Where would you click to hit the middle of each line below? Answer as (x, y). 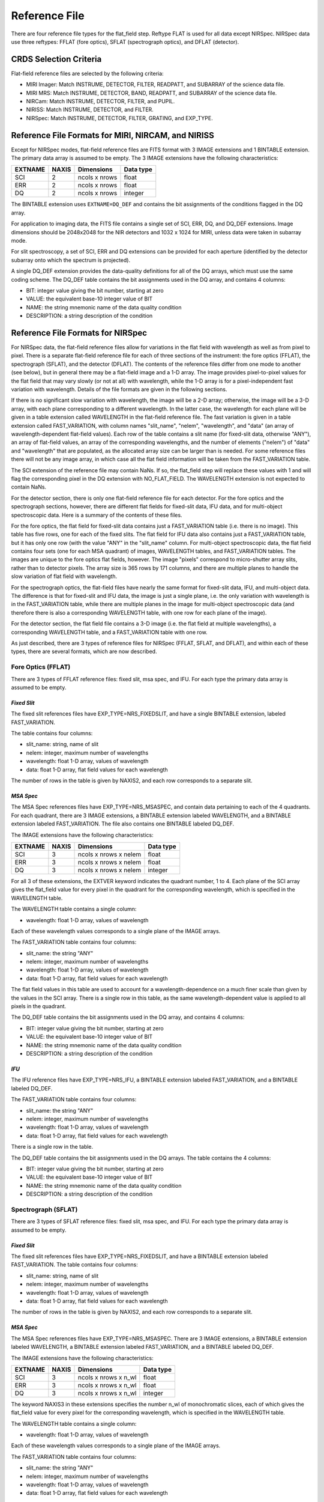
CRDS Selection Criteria (56, 59)
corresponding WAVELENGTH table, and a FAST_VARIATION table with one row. (109, 632)
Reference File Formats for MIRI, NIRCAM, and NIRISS (112, 135)
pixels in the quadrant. (39, 1006)
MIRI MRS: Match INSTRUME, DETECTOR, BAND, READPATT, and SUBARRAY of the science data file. (151, 93)
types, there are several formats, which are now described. (84, 651)
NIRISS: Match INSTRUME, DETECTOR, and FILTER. (90, 110)
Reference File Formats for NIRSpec (79, 333)
